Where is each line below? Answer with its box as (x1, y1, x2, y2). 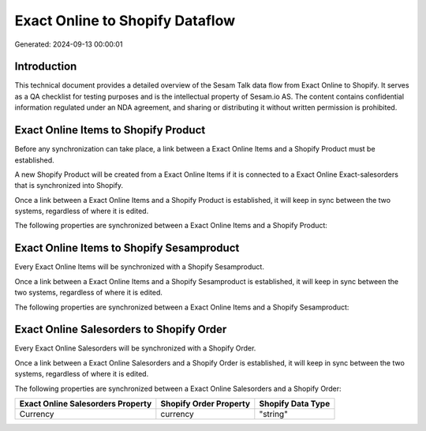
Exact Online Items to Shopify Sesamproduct (14, 242, 240, 255)
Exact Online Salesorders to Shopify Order (14, 323, 227, 336)
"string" (259, 409, 288, 420)
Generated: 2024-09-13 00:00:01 (14, 39, 123, 49)
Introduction (14, 60, 77, 73)
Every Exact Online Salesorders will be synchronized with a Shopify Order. (14, 343, 256, 353)
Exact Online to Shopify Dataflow (14, 12, 236, 29)
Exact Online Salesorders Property (19, 399, 152, 410)
